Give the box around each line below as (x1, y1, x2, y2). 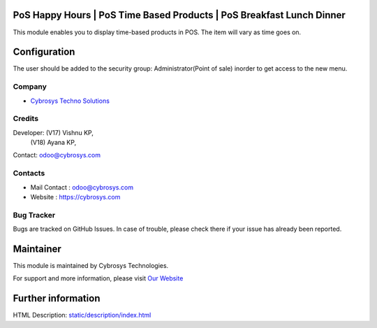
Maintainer (13, 243, 62, 255)
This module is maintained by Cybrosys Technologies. (13, 262, 169, 270)
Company (13, 82, 47, 92)
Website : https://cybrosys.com (30, 193, 121, 201)
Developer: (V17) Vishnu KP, (13, 128, 94, 136)
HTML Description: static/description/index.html (13, 311, 151, 320)
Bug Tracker (13, 210, 56, 220)
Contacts (13, 169, 45, 178)
